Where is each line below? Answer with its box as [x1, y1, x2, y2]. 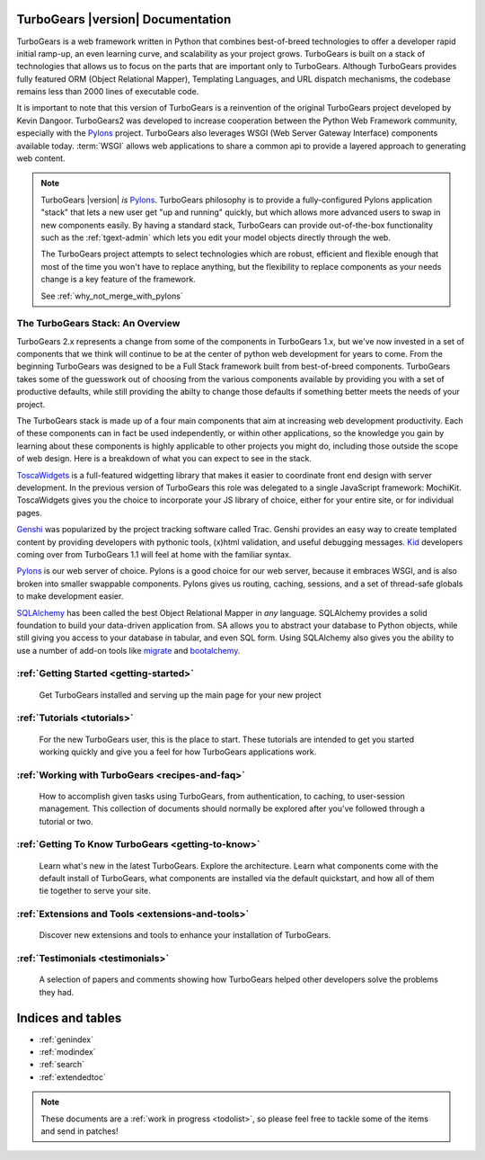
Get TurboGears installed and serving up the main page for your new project [39, 689, 322, 700]
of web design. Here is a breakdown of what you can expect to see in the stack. [16, 453, 312, 464]
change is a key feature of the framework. [40, 274, 197, 285]
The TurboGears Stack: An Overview [16, 317, 181, 330]
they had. [39, 986, 75, 997]
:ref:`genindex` [39, 1034, 94, 1045]
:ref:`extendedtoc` [39, 1071, 107, 1083]
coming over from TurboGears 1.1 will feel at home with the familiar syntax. [16, 549, 292, 559]
